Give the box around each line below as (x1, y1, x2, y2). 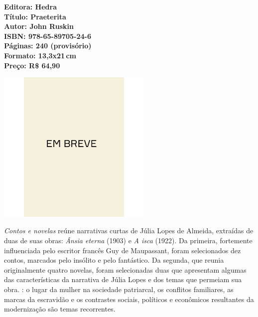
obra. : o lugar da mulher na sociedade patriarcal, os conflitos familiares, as (4, 284, 234, 294)
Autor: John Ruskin (4, 21, 74, 31)
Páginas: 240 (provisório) (4, 40, 92, 51)
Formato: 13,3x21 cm (4, 50, 76, 60)
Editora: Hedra (4, 1, 57, 11)
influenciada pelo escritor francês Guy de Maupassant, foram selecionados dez (4, 245, 241, 255)
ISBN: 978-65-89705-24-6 (4, 30, 92, 41)
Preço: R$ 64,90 (4, 60, 60, 70)
